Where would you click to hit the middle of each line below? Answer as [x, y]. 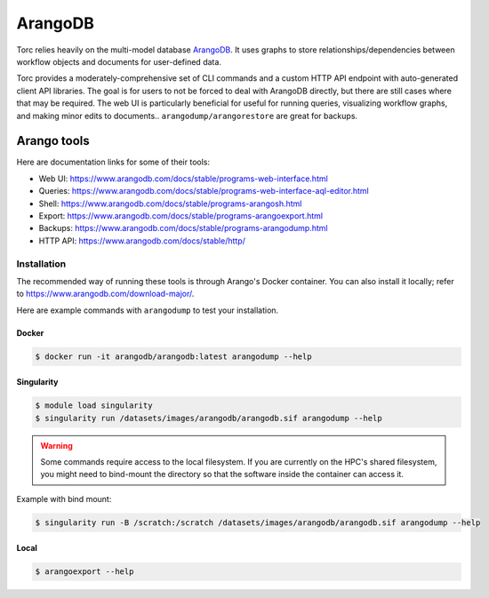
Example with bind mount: [64, 498]
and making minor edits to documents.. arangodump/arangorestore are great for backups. [187, 116]
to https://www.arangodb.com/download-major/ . [105, 294]
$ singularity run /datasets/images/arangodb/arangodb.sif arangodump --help [208, 418]
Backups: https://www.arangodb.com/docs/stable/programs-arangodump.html [183, 228]
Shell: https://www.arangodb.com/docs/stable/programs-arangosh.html [170, 203]
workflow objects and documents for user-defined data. [119, 61]
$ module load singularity [94, 406]
